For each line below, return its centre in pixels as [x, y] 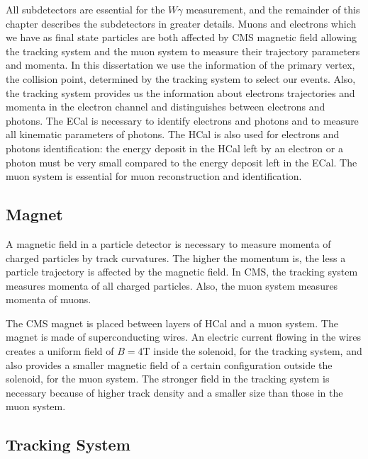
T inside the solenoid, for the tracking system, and [252, 351]
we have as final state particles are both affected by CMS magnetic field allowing [181, 37]
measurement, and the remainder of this [273, 9]
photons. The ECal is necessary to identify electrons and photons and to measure [182, 120]
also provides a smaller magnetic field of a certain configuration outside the [169, 364]
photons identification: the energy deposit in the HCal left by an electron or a [174, 148]
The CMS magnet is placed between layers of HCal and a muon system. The [172, 323]
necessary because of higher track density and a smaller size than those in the [174, 392]
